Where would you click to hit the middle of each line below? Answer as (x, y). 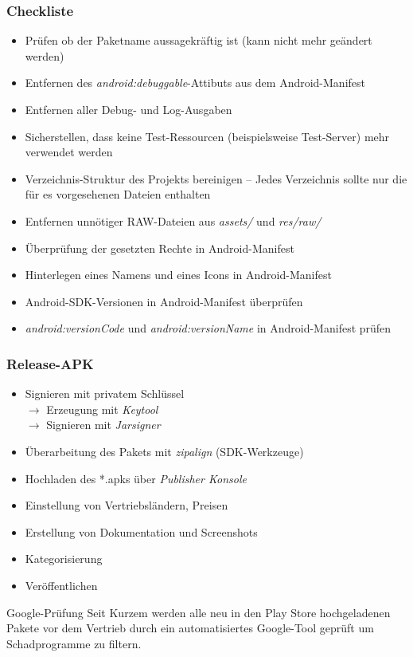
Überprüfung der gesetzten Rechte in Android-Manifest (160, 248)
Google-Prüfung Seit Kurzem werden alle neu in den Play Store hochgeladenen (199, 612)
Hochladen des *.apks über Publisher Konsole (136, 478)
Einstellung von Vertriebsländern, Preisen (127, 505)
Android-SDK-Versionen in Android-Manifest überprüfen (164, 301)
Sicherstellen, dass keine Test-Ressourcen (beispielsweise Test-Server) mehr (207, 136)
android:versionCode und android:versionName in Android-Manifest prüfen (208, 328)
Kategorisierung (64, 559)
